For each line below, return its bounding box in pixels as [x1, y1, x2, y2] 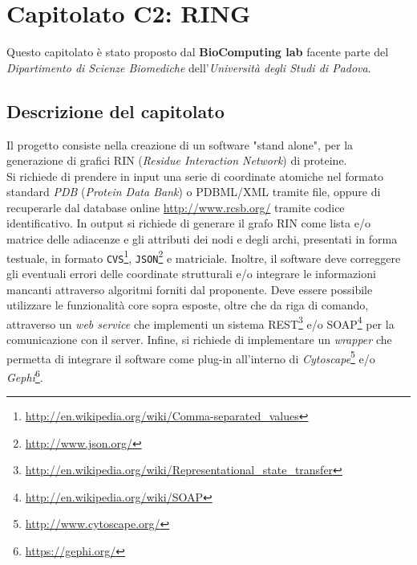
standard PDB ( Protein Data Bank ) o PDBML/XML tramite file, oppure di [6, 183, 381, 200]
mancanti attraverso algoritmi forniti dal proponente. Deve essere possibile [6, 280, 373, 297]
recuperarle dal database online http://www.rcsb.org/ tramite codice [6, 199, 345, 215]
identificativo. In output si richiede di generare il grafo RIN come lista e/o [6, 215, 370, 231]
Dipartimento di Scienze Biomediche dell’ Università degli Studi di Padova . [6, 59, 371, 76]
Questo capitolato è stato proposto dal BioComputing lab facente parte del [6, 43, 389, 60]
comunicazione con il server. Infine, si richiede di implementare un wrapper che [6, 331, 392, 348]
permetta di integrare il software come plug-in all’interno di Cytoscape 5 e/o [6, 347, 375, 366]
